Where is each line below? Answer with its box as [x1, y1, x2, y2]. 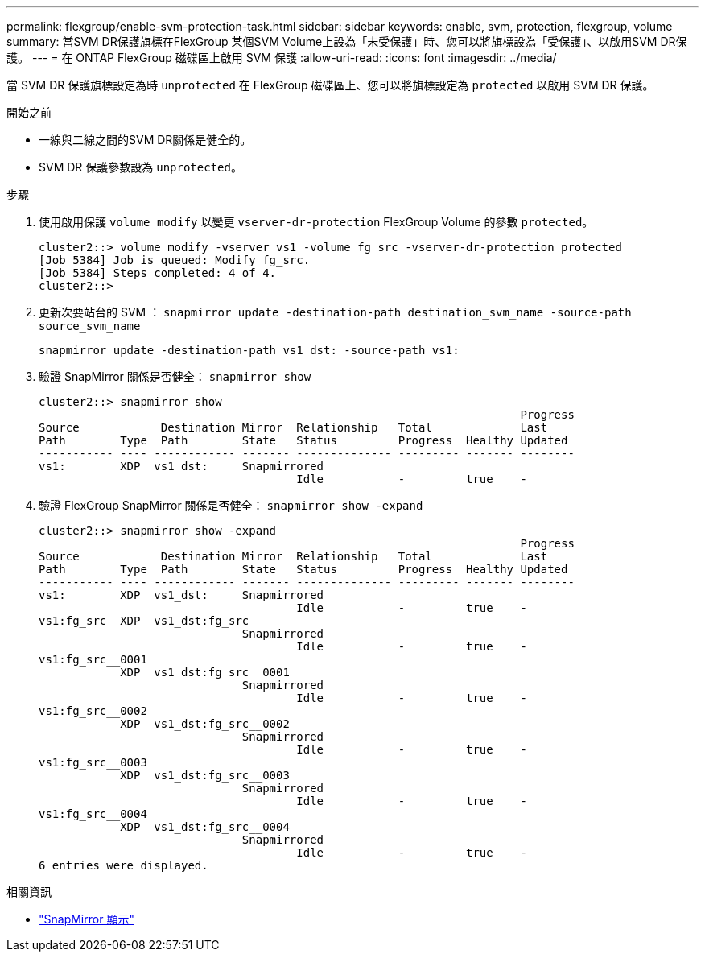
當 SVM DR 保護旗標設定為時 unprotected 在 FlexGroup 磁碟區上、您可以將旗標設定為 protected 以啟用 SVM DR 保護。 [6, 78, 654, 92]
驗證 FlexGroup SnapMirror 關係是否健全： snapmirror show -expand [39, 498, 423, 512]
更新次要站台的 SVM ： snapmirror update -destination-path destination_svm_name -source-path [39, 305, 632, 319]
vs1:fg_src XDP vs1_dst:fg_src [39, 614, 249, 627]
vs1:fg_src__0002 [39, 704, 147, 717]
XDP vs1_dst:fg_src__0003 [120, 769, 290, 782]
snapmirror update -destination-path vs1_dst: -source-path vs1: [39, 344, 460, 357]
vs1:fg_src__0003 [39, 756, 147, 769]
